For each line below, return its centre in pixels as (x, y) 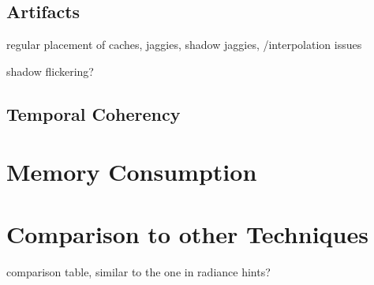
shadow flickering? (50, 71)
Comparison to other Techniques (187, 233)
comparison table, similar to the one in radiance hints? (138, 271)
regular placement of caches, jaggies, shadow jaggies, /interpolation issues (184, 45)
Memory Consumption (132, 172)
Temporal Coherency (93, 113)
